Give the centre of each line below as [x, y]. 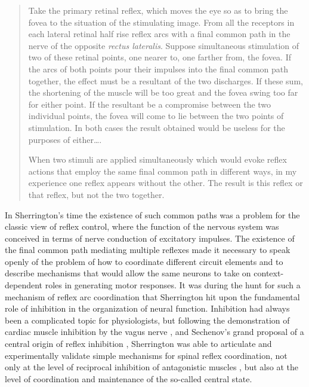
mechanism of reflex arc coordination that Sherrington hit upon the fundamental [152, 296]
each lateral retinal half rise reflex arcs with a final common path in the [159, 34]
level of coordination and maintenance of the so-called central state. [129, 378]
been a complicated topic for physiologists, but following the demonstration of [147, 320]
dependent [24, 285]
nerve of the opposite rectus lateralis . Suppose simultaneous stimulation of [164, 45]
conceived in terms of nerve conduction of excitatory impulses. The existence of [150, 238]
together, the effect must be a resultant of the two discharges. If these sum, [166, 80]
